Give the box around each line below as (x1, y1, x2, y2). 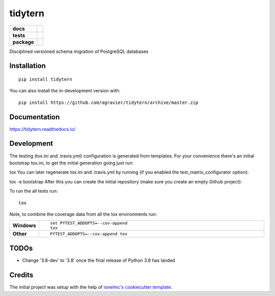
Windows (12, 222, 36, 229)
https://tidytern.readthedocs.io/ (9, 126, 76, 132)
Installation (9, 62, 46, 70)
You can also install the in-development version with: (9, 88, 121, 94)
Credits (9, 271, 34, 279)
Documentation (9, 113, 60, 121)
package (12, 38, 34, 45)
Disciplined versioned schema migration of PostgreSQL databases (9, 48, 149, 55)
